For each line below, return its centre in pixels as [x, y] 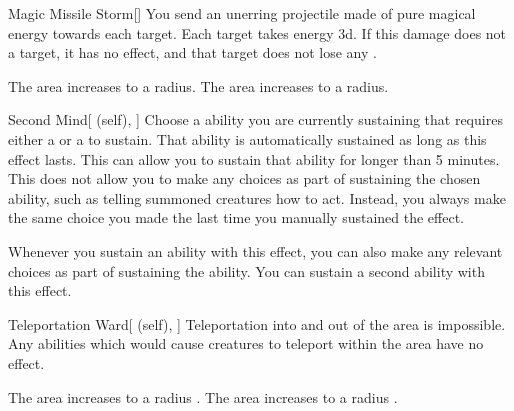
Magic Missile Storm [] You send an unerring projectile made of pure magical [242, 13]
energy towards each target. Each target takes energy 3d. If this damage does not [257, 32]
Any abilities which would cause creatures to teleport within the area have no [246, 343]
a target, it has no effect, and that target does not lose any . [192, 52]
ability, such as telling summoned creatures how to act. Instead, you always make [257, 197]
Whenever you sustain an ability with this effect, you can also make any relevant [255, 250]
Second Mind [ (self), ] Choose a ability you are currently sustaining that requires [255, 119]
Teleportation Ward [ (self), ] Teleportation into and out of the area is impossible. [257, 323]
